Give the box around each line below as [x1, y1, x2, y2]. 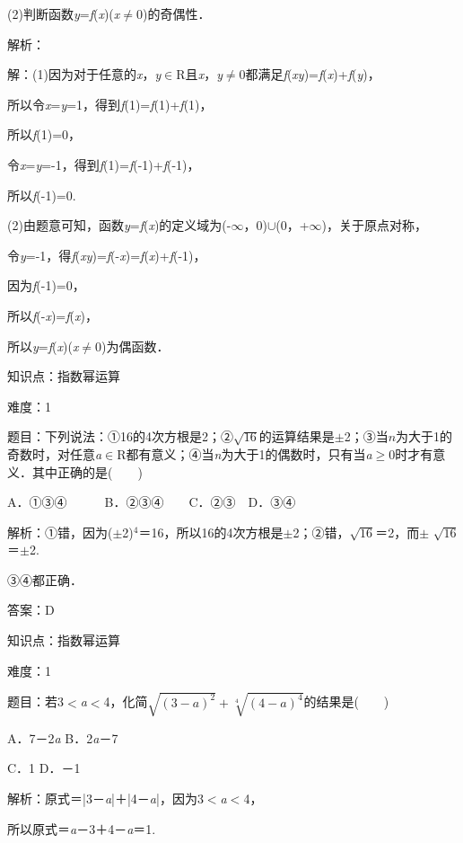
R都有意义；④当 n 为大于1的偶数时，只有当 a [117, 444, 372, 463]
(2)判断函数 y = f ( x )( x [7, 4, 120, 22]
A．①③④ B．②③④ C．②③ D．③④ [7, 492, 296, 511]
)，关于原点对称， [321, 216, 428, 235]
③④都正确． [7, 570, 83, 589]
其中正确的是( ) [31, 462, 143, 481]
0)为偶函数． [95, 336, 170, 355]
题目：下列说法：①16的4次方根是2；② [7, 427, 233, 446]
